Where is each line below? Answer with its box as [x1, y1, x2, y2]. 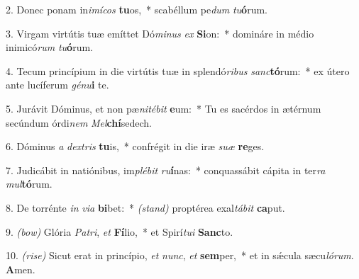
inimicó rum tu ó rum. [6, 40, 93, 55]
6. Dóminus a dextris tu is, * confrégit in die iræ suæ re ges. [6, 139, 265, 154]
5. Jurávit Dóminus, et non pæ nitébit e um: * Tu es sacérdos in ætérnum [6, 101, 321, 115]
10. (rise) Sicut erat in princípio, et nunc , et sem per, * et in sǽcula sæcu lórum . [6, 248, 354, 263]
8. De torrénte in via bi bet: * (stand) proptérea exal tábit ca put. [6, 200, 285, 215]
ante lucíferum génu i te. [6, 77, 109, 92]
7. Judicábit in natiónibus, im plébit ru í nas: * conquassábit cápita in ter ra [6, 162, 326, 177]
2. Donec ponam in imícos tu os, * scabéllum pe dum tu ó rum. [6, 2, 267, 16]
